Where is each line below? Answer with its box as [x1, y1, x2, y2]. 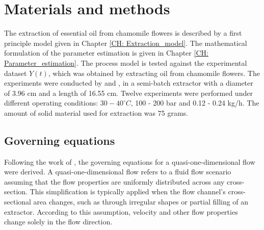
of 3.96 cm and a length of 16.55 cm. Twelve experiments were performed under [4, 87, 253, 98]
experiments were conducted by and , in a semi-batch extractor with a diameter [4, 78, 253, 88]
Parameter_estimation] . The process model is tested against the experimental [4, 57, 247, 68]
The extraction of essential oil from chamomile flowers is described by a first [4, 28, 242, 38]
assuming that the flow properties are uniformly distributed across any [4, 176, 225, 187]
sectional [4, 196, 31, 207]
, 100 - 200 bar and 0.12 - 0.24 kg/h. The [130, 97, 259, 108]
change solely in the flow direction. [4, 216, 113, 227]
